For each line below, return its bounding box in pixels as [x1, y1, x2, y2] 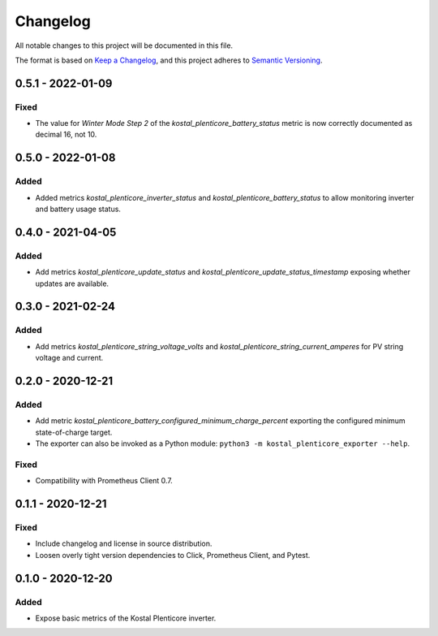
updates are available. [35, 279, 109, 288]
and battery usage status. [35, 204, 122, 214]
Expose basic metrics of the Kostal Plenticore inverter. [35, 613, 217, 623]
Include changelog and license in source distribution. [35, 539, 213, 548]
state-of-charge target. [35, 427, 113, 437]
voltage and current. [35, 353, 104, 363]
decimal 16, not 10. [35, 130, 97, 140]
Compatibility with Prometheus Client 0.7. [35, 476, 174, 486]
